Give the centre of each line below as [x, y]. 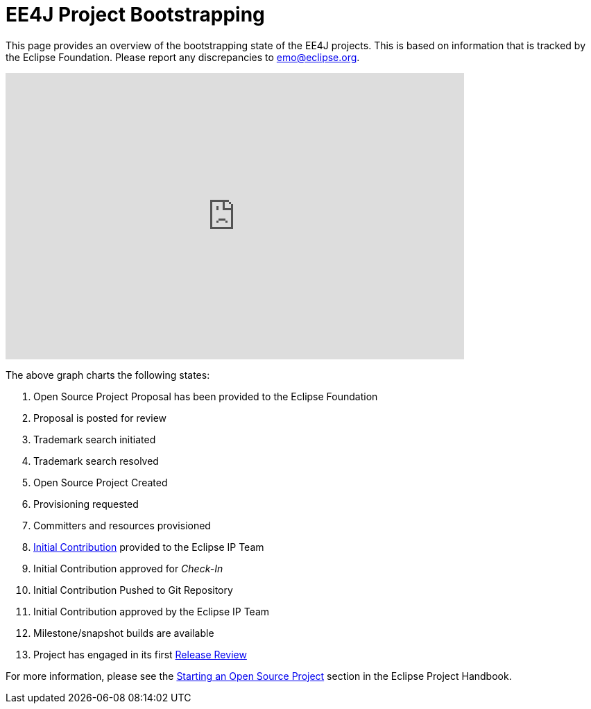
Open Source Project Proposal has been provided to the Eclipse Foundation [206, 396]
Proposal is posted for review [100, 418]
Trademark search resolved [96, 461]
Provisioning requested [86, 504]
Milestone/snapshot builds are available [124, 633]
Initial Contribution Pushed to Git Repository [133, 590]
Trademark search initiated [95, 439]
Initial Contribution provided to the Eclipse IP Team [149, 547]
